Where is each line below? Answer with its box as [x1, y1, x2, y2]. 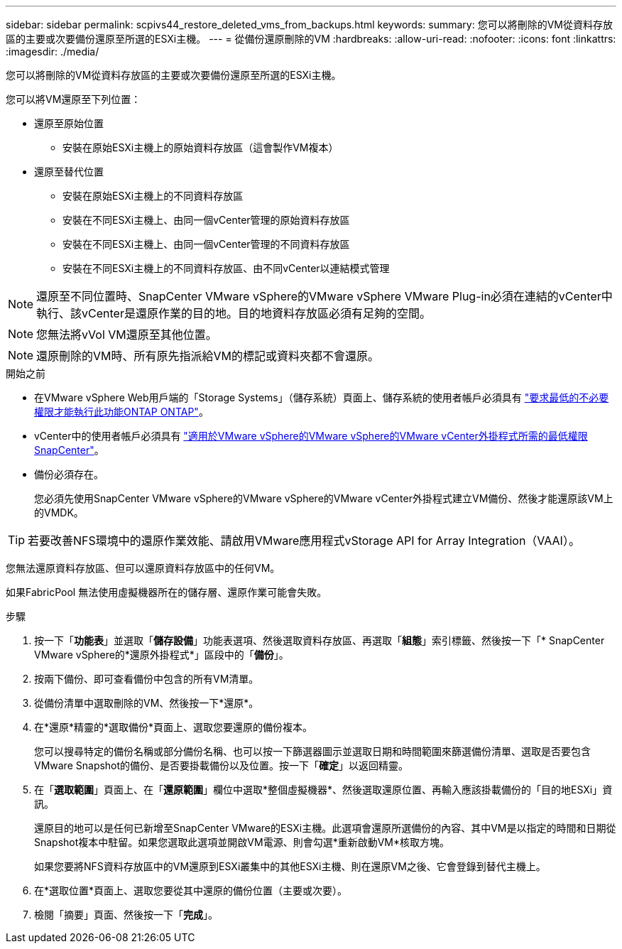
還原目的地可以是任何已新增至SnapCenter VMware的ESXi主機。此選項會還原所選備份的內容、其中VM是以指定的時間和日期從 [34, 822, 616, 834]
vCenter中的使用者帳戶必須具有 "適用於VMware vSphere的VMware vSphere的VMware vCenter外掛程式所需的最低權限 [34, 430, 588, 442]
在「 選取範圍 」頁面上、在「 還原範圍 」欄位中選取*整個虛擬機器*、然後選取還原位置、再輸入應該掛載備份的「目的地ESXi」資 [34, 783, 613, 796]
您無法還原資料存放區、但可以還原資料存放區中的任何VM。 [6, 562, 280, 574]
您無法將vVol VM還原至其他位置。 [36, 327, 217, 342]
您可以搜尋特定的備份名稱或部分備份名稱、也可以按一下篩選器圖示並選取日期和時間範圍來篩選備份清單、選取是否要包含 [34, 745, 591, 757]
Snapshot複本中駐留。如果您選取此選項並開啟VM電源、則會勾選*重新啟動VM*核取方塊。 [34, 836, 449, 848]
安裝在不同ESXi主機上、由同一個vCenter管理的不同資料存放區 [62, 238, 350, 250]
